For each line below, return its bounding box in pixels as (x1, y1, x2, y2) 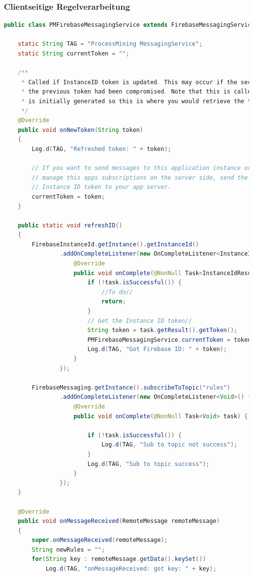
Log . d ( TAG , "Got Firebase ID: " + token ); (87, 346, 227, 353)
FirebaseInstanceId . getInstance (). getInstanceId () (32, 241, 199, 248)
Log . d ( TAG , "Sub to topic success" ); (87, 460, 210, 467)
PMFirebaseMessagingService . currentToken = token (87, 336, 252, 343)
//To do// (101, 288, 133, 296)
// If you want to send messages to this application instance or (32, 165, 252, 172)
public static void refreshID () (18, 222, 123, 229)
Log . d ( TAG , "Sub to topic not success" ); (101, 441, 237, 448)
